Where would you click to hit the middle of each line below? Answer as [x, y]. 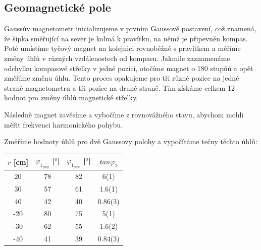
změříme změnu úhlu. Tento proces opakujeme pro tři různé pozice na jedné [122, 78]
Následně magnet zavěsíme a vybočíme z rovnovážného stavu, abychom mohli [124, 114]
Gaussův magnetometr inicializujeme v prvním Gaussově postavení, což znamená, [130, 28]
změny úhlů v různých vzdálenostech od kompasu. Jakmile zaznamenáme [117, 58]
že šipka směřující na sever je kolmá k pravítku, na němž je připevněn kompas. [126, 38]
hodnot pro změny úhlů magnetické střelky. [71, 98]
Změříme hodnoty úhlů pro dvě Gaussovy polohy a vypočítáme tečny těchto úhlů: [131, 141]
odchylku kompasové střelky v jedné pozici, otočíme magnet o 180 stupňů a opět [129, 68]
